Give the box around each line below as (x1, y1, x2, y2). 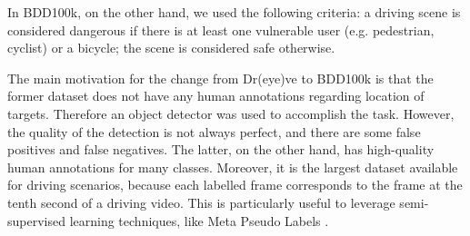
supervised (7, 211, 65, 230)
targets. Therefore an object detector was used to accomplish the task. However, (7, 103, 455, 123)
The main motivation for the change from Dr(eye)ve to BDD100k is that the (7, 68, 434, 87)
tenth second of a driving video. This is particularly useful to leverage (7, 192, 395, 211)
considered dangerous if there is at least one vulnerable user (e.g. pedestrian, (7, 20, 435, 39)
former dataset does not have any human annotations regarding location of (7, 86, 425, 105)
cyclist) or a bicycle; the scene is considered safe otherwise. (7, 38, 335, 57)
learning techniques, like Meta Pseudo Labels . (69, 211, 329, 230)
